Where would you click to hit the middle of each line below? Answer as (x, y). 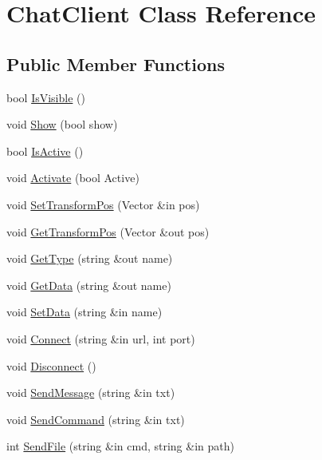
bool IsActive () (45, 151)
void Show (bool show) (62, 124)
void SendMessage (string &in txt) (91, 393)
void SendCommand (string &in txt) (96, 419)
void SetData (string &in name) (84, 312)
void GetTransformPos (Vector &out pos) (108, 231)
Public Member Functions (116, 63)
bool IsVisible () (46, 97)
